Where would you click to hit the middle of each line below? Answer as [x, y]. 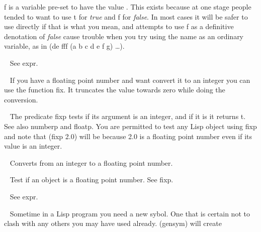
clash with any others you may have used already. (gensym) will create [113, 223]
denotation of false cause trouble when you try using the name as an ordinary [124, 36]
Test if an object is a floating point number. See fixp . [92, 180]
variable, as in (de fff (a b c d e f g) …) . [64, 46]
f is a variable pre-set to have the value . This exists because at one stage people [128, 7]
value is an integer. [33, 146]
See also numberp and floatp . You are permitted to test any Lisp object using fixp [130, 126]
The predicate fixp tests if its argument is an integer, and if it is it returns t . [128, 116]
